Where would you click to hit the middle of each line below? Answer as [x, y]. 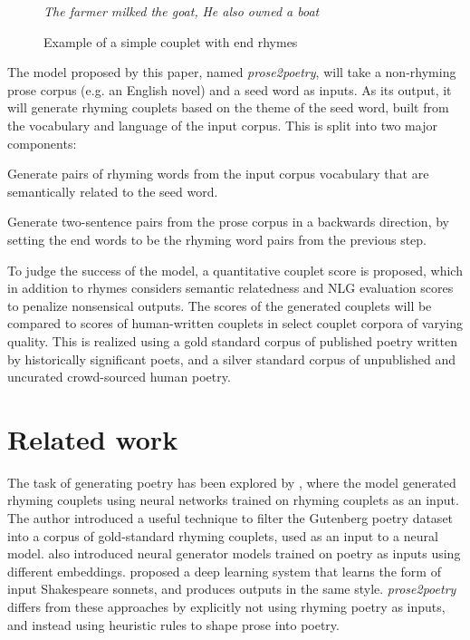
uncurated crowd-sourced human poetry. [119, 377]
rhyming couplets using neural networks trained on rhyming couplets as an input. [233, 500]
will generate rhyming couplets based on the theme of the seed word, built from [228, 107]
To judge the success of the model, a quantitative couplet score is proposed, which [235, 270]
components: [42, 143]
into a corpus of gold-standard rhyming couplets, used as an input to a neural [223, 535]
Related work [93, 438]
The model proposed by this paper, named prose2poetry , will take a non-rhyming [232, 72]
